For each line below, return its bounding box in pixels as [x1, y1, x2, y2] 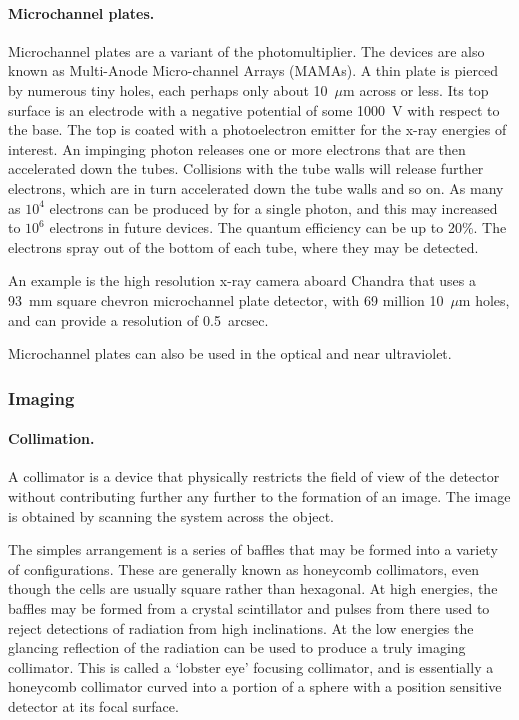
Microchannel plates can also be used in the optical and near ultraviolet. [8, 343, 452, 364]
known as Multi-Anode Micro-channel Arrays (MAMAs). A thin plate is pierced [8, 60, 499, 81]
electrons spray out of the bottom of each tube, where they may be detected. [8, 236, 479, 257]
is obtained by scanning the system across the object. [8, 505, 334, 526]
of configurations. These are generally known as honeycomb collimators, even [8, 558, 480, 579]
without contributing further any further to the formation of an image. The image [8, 485, 511, 506]
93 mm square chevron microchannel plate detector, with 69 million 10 [8, 289, 444, 310]
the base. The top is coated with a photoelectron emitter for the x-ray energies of [8, 119, 507, 140]
